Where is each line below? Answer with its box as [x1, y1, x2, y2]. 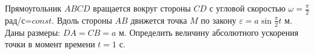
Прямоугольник [5, 2, 62, 14]
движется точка [130, 13, 187, 26]
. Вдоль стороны [52, 13, 112, 26]
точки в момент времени [5, 38, 95, 50]
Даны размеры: [5, 25, 61, 38]
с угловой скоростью [209, 2, 286, 14]
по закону [201, 13, 236, 26]
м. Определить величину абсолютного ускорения [119, 25, 299, 38]
